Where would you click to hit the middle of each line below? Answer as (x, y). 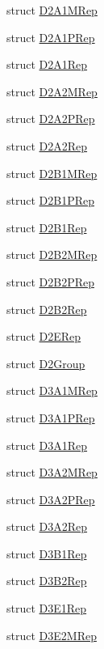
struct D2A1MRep (52, 10)
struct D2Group (46, 363)
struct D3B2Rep (47, 581)
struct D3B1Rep (47, 553)
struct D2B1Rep (47, 227)
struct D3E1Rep (47, 608)
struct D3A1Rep (47, 445)
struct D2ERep (44, 336)
